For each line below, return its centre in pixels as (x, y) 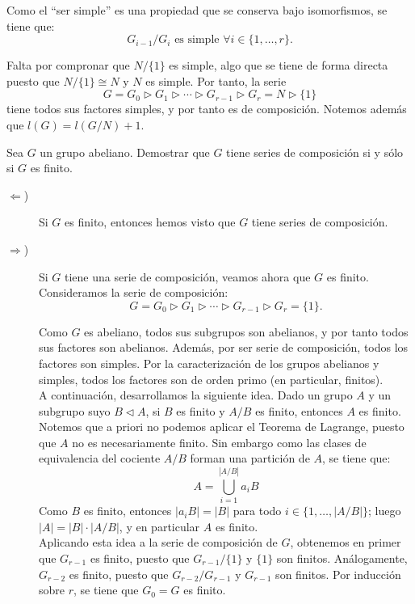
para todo (257, 511)
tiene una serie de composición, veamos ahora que (188, 276)
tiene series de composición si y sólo (315, 152)
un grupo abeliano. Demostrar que (125, 152)
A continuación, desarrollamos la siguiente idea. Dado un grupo (196, 395)
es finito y (201, 410)
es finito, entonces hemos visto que (150, 222)
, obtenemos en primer (346, 542)
